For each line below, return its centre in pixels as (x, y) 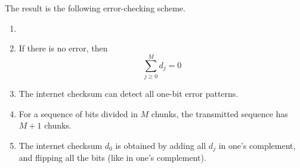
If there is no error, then (63, 48)
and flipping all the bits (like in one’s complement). (112, 158)
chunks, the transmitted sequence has (219, 113)
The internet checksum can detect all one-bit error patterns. (129, 93)
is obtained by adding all (161, 145)
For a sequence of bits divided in (78, 113)
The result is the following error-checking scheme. (95, 8)
